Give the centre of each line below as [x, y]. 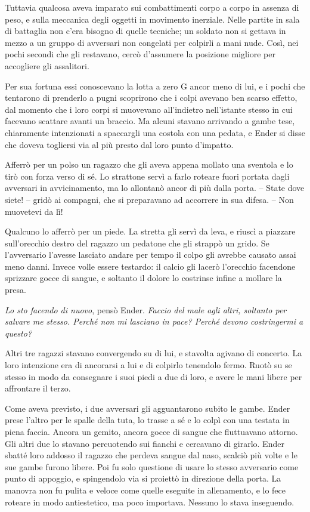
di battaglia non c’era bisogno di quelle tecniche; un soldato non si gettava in [145, 31]
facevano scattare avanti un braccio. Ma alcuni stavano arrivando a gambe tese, [150, 121]
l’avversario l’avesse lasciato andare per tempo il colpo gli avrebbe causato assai [151, 255]
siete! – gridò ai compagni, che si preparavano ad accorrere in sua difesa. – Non [149, 199]
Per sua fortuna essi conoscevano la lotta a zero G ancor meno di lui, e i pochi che [155, 86]
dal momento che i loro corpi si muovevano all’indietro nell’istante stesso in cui [149, 109]
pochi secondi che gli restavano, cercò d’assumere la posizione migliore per [140, 54]
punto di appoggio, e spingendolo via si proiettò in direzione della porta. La [143, 478]
